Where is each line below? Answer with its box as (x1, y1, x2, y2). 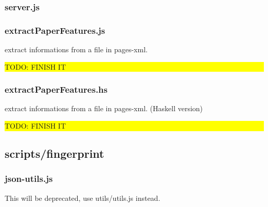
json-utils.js (5, 172, 53, 185)
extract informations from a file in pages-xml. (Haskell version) (5, 103, 203, 114)
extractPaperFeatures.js (5, 24, 105, 36)
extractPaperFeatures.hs (5, 83, 108, 96)
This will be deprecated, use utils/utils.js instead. (5, 192, 160, 203)
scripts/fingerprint (5, 146, 104, 161)
